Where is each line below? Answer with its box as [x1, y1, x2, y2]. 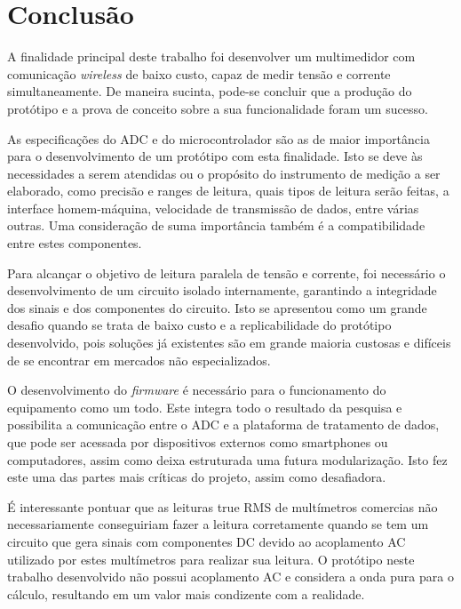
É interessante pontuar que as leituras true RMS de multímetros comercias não [7, 497, 438, 516]
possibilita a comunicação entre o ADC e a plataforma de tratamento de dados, [7, 415, 440, 434]
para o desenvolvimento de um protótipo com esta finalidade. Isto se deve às [7, 147, 423, 165]
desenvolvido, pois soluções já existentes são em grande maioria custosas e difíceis [7, 333, 451, 352]
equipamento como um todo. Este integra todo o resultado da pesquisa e [7, 397, 402, 416]
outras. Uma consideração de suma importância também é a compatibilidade [7, 216, 425, 235]
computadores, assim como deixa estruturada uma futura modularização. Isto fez [7, 450, 448, 469]
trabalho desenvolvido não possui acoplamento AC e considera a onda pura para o [7, 567, 454, 586]
